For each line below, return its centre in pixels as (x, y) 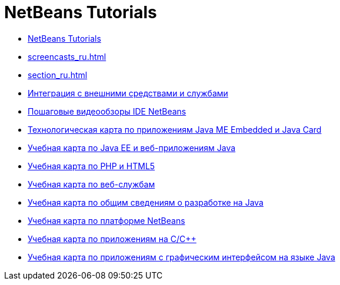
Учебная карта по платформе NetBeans (106, 220)
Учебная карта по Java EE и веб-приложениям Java (132, 147)
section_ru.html (58, 75)
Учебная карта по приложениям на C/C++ (112, 239)
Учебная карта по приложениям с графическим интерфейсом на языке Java (181, 257)
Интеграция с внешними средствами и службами (128, 93)
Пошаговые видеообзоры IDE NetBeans (107, 111)
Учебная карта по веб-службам (91, 184)
